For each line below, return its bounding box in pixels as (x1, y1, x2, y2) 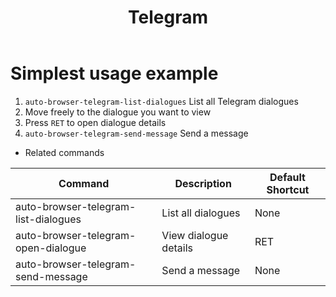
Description (174, 176, 232, 190)
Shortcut (266, 182, 310, 196)
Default (269, 170, 306, 184)
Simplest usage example (10, 62, 219, 85)
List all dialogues (161, 206, 241, 220)
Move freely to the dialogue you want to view (24, 106, 212, 118)
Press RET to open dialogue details (24, 116, 167, 128)
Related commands (24, 146, 105, 158)
